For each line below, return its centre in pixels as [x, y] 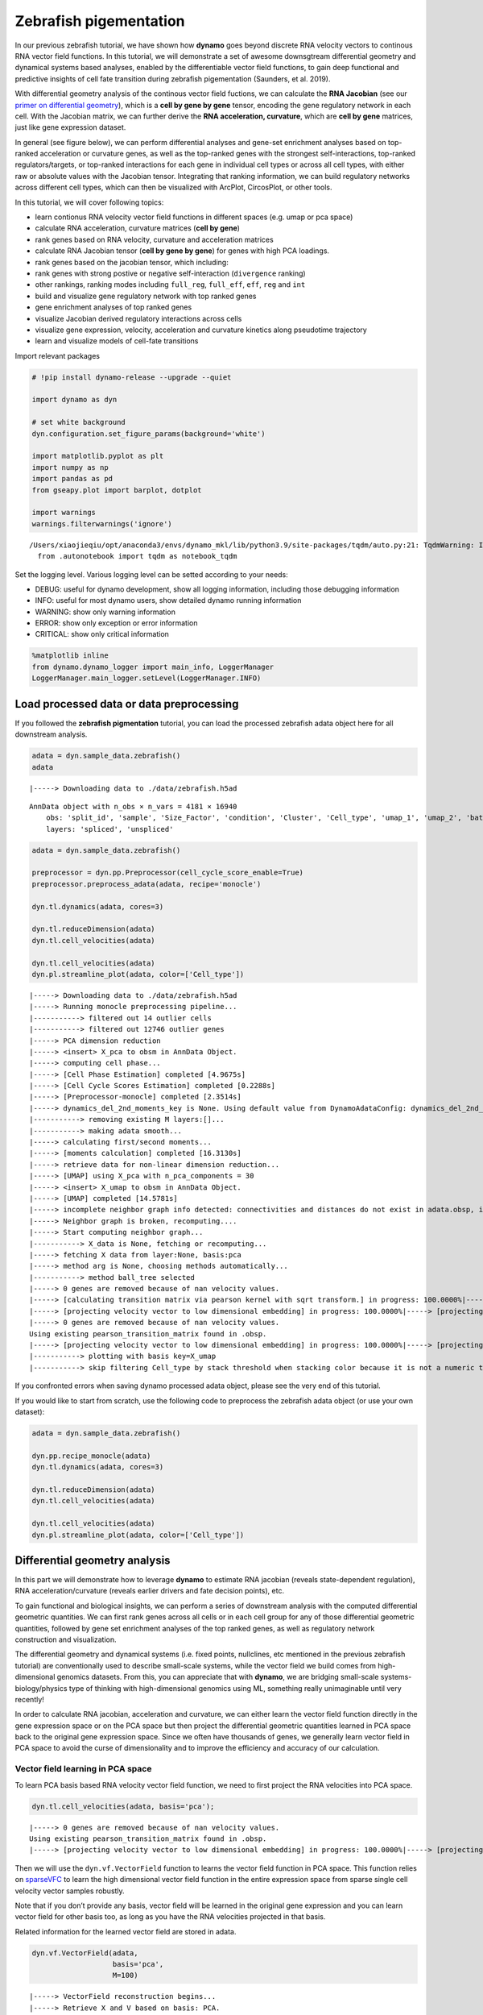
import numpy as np [70, 467]
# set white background [79, 422]
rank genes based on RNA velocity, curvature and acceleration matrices [154, 239]
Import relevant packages [58, 355]
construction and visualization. [66, 1639]
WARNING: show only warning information [105, 612]
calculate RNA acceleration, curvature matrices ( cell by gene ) [138, 228]
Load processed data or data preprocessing [127, 704]
